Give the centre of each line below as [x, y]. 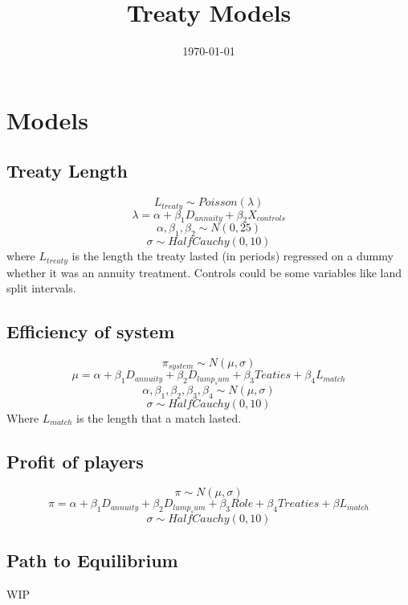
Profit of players [75, 461]
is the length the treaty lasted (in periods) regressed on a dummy [233, 256]
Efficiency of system [91, 331]
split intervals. [41, 288]
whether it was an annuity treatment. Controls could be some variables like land [204, 272]
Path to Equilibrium [92, 560]
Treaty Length [67, 171]
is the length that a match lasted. [159, 417]
